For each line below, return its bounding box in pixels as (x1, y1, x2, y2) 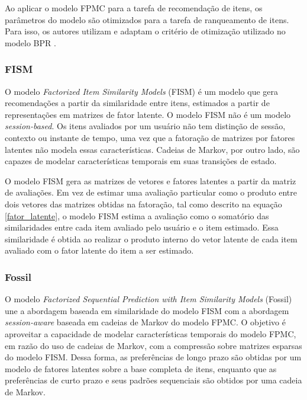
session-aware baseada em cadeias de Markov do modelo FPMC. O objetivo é (5, 316, 286, 328)
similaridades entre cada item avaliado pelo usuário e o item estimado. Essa (5, 221, 279, 233)
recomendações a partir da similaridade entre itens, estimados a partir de (5, 97, 270, 109)
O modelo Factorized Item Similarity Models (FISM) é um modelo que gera (5, 85, 279, 97)
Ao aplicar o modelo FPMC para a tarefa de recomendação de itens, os (5, 2, 263, 14)
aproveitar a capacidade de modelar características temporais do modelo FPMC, (5, 327, 296, 340)
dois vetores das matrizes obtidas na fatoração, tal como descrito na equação (5, 197, 282, 210)
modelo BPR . (5, 36, 56, 49)
